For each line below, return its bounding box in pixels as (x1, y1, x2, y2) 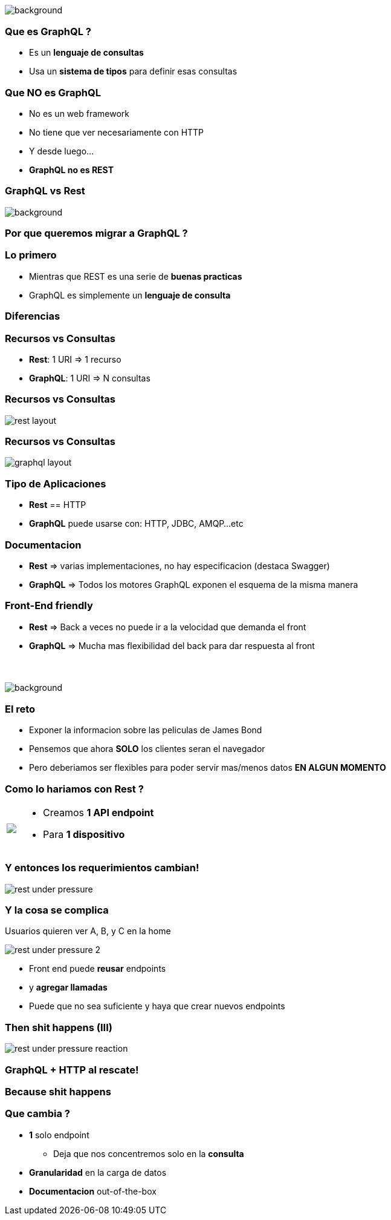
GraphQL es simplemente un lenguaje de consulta (29, 289, 231, 300)
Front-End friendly (5, 599, 93, 612)
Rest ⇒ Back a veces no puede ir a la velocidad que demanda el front (29, 621, 306, 632)
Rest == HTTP (29, 500, 86, 510)
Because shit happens (5, 1085, 111, 1098)
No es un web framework (29, 108, 129, 119)
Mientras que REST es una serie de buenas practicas (29, 271, 242, 282)
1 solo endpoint (29, 1129, 89, 1140)
